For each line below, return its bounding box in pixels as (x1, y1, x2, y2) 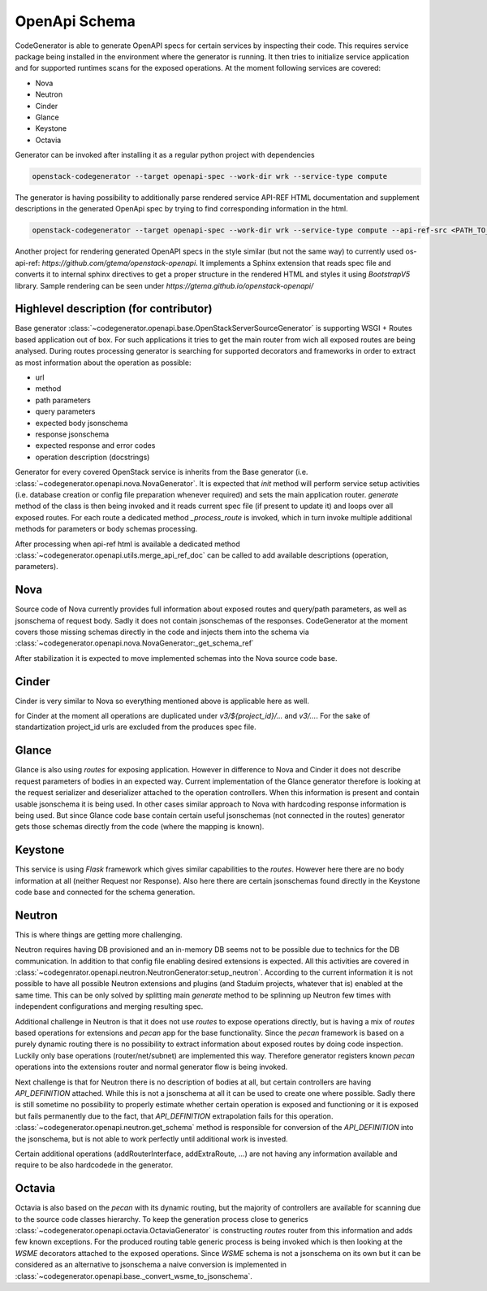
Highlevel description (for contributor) (15, 302, 213, 316)
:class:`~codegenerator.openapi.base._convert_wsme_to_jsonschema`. (15, 1271, 253, 1280)
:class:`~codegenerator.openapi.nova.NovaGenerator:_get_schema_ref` (15, 638, 255, 648)
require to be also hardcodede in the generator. (15, 1160, 174, 1170)
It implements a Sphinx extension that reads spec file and (199, 258, 391, 267)
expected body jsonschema (35, 418, 129, 428)
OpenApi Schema (15, 12, 136, 30)
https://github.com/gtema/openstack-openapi (41, 258, 196, 267)
